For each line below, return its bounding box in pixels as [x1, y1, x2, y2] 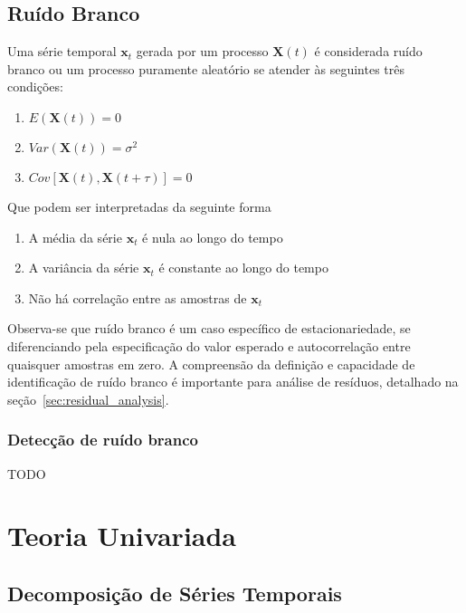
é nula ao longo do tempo [142, 227, 283, 246]
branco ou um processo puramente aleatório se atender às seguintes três [7, 59, 404, 78]
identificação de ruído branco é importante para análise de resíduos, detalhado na [7, 372, 459, 391]
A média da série [28, 227, 122, 246]
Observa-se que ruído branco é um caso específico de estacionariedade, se [7, 319, 411, 338]
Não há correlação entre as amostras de [28, 288, 247, 307]
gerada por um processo [136, 42, 269, 61]
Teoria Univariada [7, 517, 237, 554]
